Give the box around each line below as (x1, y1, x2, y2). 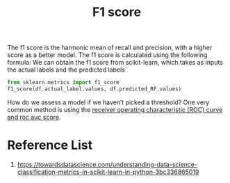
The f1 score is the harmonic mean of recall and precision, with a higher (7, 43, 213, 52)
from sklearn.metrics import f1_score (7, 79, 120, 86)
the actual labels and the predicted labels (7, 65, 125, 74)
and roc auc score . (7, 113, 61, 121)
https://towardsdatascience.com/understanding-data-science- (17, 160, 198, 168)
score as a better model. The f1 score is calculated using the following (7, 51, 208, 59)
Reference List (7, 137, 92, 153)
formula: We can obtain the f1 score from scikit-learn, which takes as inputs (7, 58, 224, 67)
